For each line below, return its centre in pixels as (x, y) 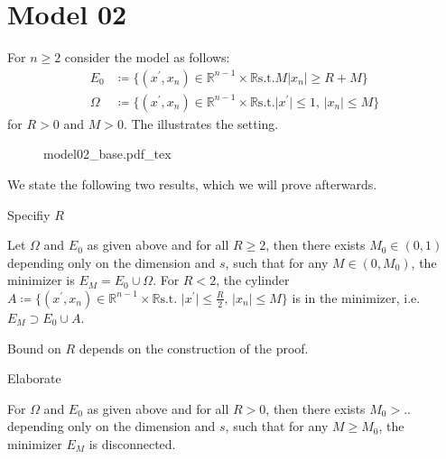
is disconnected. (132, 443)
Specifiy (29, 214)
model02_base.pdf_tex (107, 154)
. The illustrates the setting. (201, 123)
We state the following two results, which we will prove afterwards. (192, 184)
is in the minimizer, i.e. (356, 297)
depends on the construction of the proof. (194, 348)
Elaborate (34, 378)
